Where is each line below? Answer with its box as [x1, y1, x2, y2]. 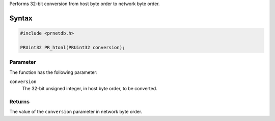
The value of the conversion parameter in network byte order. [9, 109, 143, 115]
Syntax [9, 14, 33, 22]
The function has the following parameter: [9, 69, 98, 75]
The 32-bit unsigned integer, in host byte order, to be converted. [22, 86, 157, 92]
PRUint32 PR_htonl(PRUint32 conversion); [20, 45, 125, 50]
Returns [9, 98, 30, 105]
